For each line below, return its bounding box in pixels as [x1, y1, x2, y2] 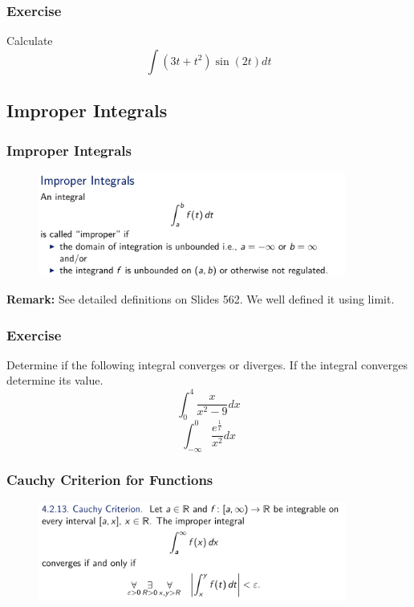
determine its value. [6, 372, 103, 389]
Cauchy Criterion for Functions [6, 469, 213, 489]
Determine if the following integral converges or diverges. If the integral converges [6, 356, 408, 373]
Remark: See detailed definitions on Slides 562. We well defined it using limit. [6, 291, 395, 308]
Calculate [6, 32, 53, 49]
